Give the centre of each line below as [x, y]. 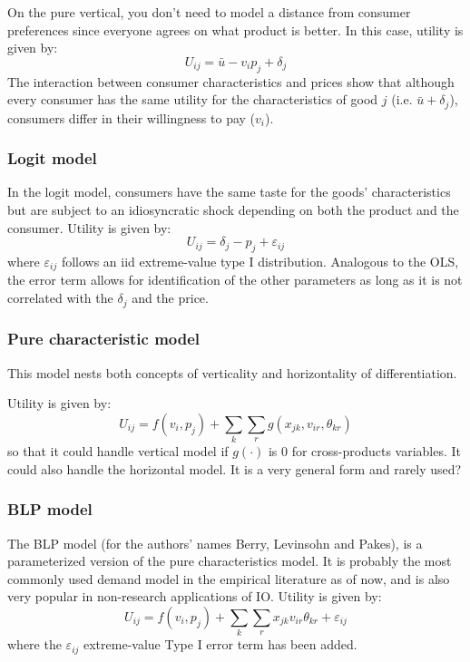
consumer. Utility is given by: [89, 227]
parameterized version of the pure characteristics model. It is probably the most [230, 561]
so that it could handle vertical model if [118, 451]
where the [34, 644]
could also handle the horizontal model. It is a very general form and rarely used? [235, 468]
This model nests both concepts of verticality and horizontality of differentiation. [232, 372]
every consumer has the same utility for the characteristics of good [193, 99]
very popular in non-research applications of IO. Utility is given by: [195, 596]
